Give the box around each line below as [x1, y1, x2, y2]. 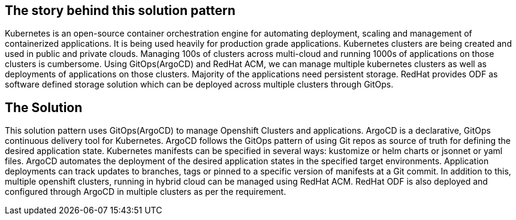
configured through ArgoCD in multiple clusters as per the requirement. [5, 186, 286, 197]
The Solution [5, 100, 83, 115]
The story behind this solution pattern [5, 3, 236, 18]
